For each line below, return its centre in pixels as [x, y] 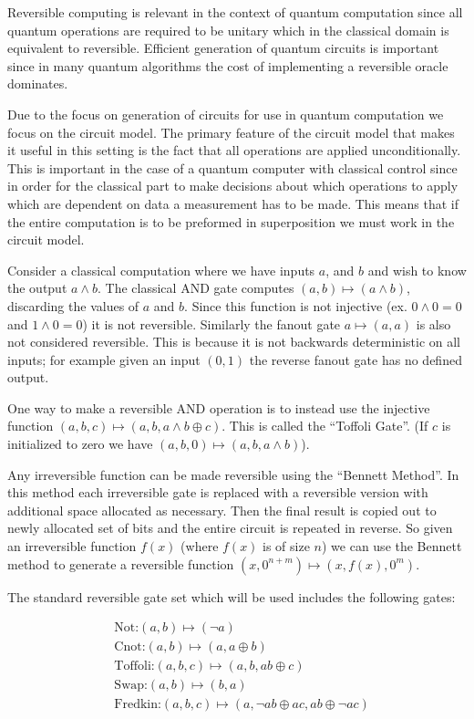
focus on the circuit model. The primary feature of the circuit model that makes [231, 132]
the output [37, 288]
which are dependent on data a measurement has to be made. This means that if [233, 203]
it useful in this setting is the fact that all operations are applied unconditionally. [234, 150]
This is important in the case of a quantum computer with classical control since [232, 167]
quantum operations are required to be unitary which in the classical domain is [228, 30]
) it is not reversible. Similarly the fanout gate [211, 323]
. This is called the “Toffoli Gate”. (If [325, 426]
